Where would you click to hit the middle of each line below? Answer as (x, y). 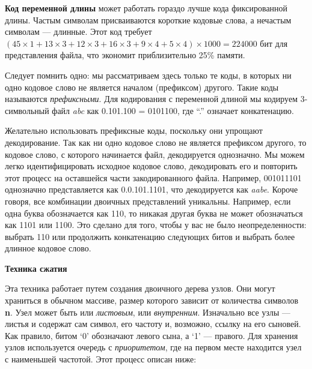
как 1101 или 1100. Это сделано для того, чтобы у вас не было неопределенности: (156, 225)
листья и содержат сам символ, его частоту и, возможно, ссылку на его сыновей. (153, 324)
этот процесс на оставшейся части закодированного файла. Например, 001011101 (153, 177)
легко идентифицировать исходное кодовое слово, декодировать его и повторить (151, 166)
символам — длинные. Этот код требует (78, 31)
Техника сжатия (36, 268)
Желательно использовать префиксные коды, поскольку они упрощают (134, 130)
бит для (274, 43)
